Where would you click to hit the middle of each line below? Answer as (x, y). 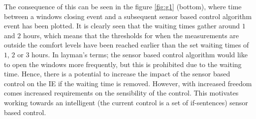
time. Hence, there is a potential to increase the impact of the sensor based (117, 74)
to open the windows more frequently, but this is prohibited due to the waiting (123, 64)
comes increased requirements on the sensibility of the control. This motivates (121, 93)
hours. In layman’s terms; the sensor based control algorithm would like (140, 54)
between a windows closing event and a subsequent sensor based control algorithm (128, 16)
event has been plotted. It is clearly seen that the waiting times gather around (122, 26)
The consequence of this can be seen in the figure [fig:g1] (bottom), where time (123, 6)
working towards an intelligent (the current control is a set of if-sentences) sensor (126, 102)
